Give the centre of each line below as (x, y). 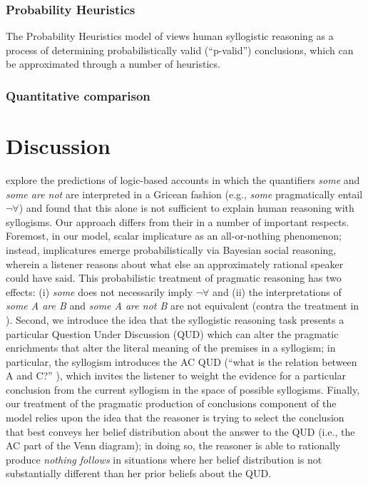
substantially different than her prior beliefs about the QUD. (139, 473)
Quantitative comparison (78, 95)
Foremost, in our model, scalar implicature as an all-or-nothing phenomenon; (174, 236)
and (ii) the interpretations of (277, 291)
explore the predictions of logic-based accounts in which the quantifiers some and (183, 179)
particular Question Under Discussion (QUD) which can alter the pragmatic (172, 333)
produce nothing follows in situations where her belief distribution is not (164, 459)
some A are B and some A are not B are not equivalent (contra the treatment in (183, 306)
